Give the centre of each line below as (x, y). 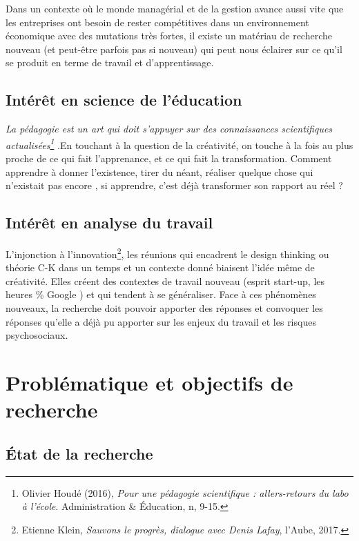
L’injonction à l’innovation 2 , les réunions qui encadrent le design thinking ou (167, 253)
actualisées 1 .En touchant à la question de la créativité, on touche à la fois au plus (179, 144)
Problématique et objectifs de (149, 382)
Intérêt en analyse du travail (109, 223)
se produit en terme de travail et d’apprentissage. (110, 62)
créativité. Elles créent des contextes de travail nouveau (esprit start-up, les (165, 281)
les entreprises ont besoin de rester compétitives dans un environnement (157, 22)
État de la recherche (79, 453)
